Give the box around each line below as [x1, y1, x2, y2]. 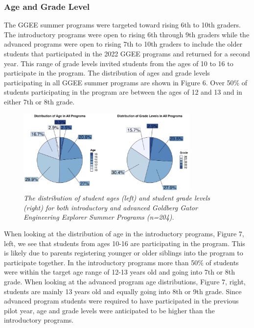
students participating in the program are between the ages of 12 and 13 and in [4, 87, 242, 97]
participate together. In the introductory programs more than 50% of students [4, 257, 239, 267]
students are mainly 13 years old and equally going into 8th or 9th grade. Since [4, 286, 242, 296]
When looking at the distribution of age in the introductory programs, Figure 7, [4, 228, 244, 238]
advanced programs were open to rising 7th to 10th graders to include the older [4, 39, 243, 49]
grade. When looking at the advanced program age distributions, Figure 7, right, [4, 276, 246, 286]
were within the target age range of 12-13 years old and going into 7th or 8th [4, 267, 235, 277]
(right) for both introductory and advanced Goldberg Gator [23, 202, 198, 212]
